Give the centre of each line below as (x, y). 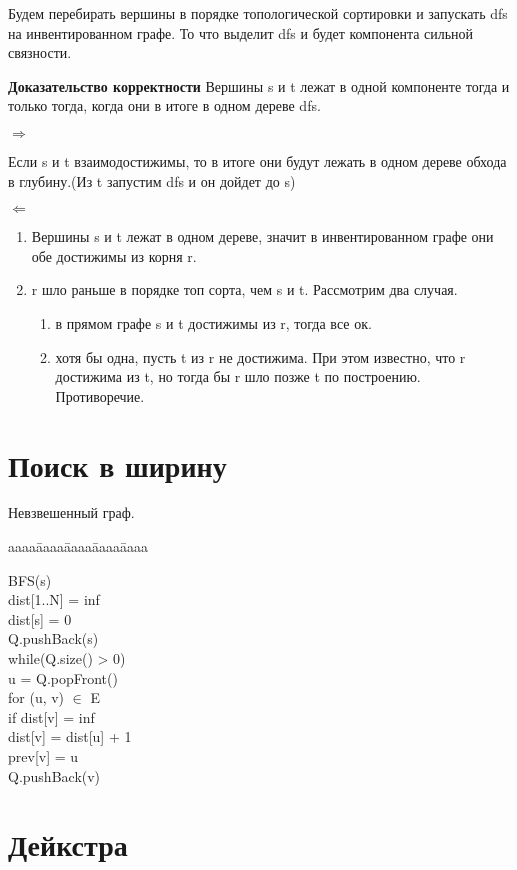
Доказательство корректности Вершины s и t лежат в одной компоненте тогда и (259, 85)
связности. (40, 52)
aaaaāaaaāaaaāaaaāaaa (78, 546)
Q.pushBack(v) (54, 775)
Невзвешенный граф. (71, 512)
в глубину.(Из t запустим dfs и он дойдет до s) (152, 180)
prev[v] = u (43, 755)
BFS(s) (30, 579)
